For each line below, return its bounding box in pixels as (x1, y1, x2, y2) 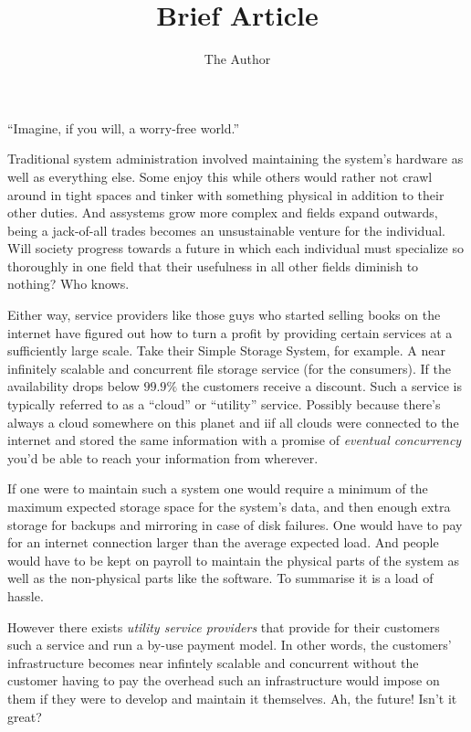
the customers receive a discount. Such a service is (181, 377, 462, 396)
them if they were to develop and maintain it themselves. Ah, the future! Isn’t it (7, 688, 457, 707)
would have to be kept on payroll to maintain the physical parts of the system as (7, 550, 460, 569)
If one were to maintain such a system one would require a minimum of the (7, 479, 428, 498)
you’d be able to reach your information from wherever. (7, 448, 319, 467)
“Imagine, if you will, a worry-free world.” (7, 118, 240, 137)
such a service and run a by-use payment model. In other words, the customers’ (7, 635, 452, 654)
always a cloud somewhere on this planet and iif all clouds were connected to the (7, 412, 459, 431)
